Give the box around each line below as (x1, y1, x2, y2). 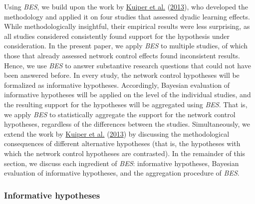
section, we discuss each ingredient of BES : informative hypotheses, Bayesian (4, 158, 239, 168)
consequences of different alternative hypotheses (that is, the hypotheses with (4, 138, 241, 149)
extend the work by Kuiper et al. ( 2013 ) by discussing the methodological (4, 128, 230, 139)
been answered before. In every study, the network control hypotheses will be (4, 70, 240, 80)
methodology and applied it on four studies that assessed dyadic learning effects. (4, 11, 250, 21)
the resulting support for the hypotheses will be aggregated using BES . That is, (4, 99, 248, 109)
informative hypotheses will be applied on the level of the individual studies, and (4, 89, 251, 100)
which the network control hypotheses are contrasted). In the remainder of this (4, 148, 246, 158)
